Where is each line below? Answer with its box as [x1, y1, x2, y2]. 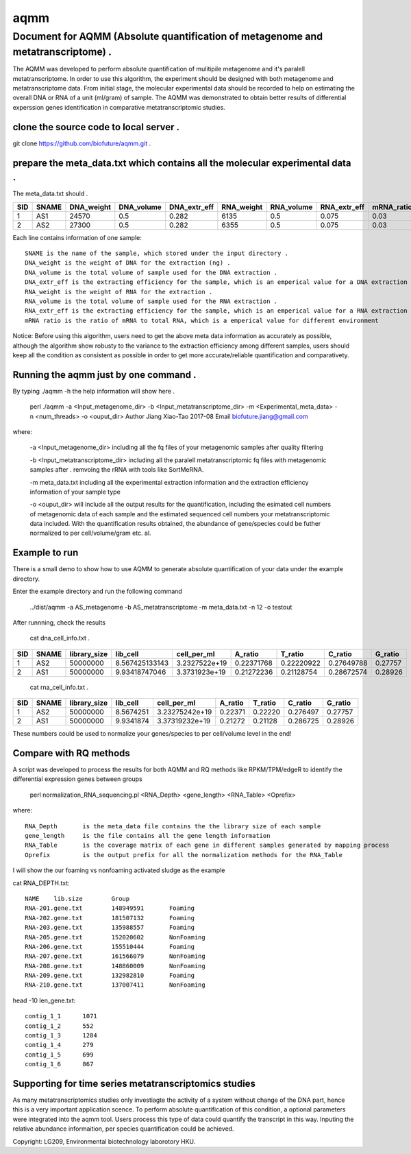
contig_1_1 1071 [25, 1012, 97, 1020]
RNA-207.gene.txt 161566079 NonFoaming [25, 952, 206, 960]
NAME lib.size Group [25, 895, 130, 902]
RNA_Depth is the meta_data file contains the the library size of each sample [25, 822, 321, 830]
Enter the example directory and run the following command [12, 587, 183, 596]
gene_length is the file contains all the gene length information [25, 832, 271, 839]
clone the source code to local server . [12, 121, 180, 133]
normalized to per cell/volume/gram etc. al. [29, 529, 151, 538]
